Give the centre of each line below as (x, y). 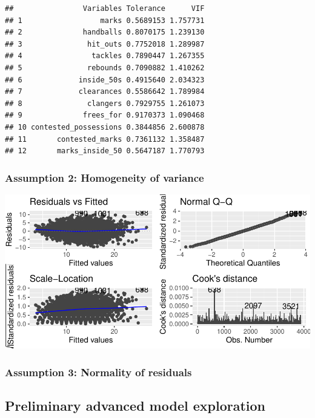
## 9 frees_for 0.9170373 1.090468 (105, 115)
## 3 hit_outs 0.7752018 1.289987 (105, 44)
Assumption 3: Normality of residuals (98, 372)
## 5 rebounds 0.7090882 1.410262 (105, 68)
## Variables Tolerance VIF (105, 8)
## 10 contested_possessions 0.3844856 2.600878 (105, 127)
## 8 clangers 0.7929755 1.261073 (105, 103)
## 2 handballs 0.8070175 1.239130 (105, 32)
